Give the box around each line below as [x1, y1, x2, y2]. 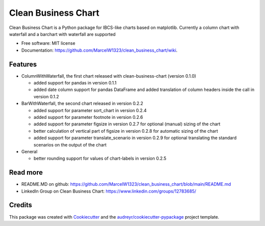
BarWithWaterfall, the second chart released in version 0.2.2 [21, 101, 143, 107]
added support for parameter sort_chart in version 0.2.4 [33, 107, 147, 113]
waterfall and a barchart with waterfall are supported [9, 31, 116, 37]
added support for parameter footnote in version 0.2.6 [33, 114, 143, 120]
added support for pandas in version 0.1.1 [33, 80, 117, 86]
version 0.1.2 [33, 93, 59, 99]
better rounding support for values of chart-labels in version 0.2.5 [33, 155, 167, 162]
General [21, 148, 38, 154]
